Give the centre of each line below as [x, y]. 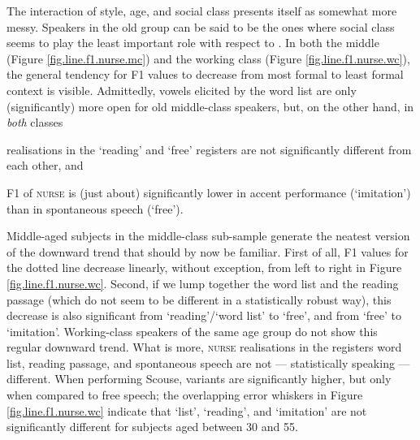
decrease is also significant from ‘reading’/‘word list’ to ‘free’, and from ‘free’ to [204, 315]
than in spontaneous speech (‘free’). [95, 208]
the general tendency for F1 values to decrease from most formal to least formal [205, 74]
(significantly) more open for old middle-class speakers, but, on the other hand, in [210, 106]
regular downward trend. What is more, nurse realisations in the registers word [204, 347]
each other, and [45, 165]
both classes [35, 122]
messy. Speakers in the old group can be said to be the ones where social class [201, 26]
